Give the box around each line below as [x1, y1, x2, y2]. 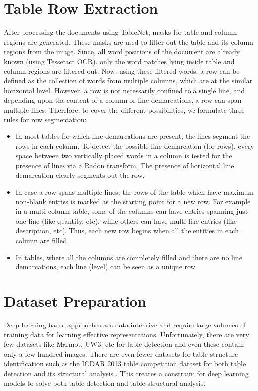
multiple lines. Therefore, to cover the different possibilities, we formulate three [4, 104, 245, 115]
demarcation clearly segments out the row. [15, 170, 145, 180]
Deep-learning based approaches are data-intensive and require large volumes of [4, 319, 246, 329]
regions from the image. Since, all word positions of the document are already [4, 46, 240, 57]
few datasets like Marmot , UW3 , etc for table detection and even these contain [4, 339, 244, 349]
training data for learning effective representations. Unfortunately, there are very [4, 329, 249, 339]
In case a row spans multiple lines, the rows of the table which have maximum [15, 187, 254, 197]
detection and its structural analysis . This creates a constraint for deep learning [4, 368, 249, 378]
